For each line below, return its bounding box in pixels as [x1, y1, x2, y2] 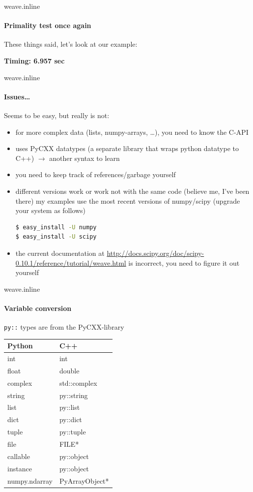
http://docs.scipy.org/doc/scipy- [107, 247, 204, 258]
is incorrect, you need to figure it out [128, 257, 240, 268]
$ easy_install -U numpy [15, 223, 97, 231]
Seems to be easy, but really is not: [4, 110, 110, 120]
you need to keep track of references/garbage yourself [15, 169, 176, 180]
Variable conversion [4, 303, 72, 313]
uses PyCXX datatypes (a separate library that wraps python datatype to [15, 143, 239, 154]
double [59, 365, 80, 375]
